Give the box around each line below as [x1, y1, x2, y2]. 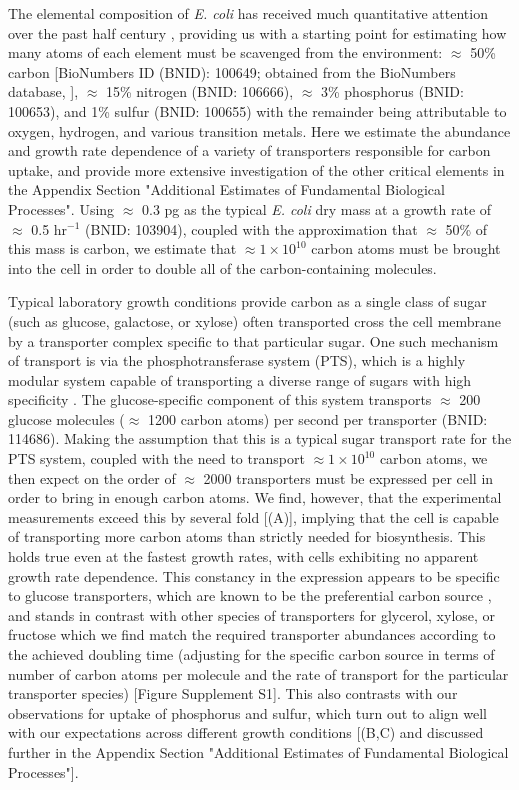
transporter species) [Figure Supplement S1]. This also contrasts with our [8, 683, 458, 704]
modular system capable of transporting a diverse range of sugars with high [8, 369, 472, 390]
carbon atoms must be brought [311, 238, 501, 259]
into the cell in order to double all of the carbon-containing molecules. [8, 257, 437, 278]
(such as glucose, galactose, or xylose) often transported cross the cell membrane [8, 310, 502, 331]
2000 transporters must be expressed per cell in [203, 467, 494, 488]
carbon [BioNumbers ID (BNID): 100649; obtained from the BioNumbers [8, 61, 456, 82]
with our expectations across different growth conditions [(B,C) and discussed [8, 722, 484, 743]
